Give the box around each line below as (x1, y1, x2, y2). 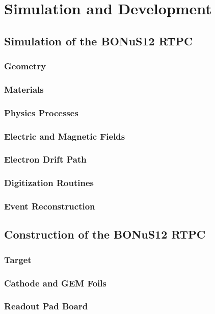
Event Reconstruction (4, 200, 95, 213)
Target (4, 253, 32, 266)
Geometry (4, 60, 46, 72)
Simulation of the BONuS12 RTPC (4, 33, 193, 48)
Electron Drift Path (4, 153, 87, 166)
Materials (4, 83, 44, 95)
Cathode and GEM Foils (4, 276, 106, 289)
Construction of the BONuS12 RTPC (4, 226, 206, 242)
